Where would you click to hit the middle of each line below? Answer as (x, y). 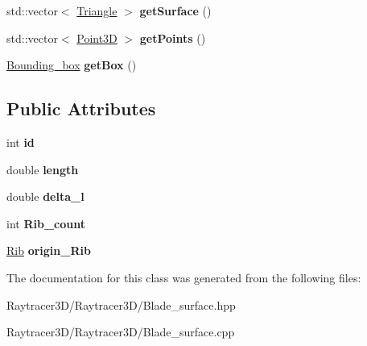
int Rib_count (46, 223)
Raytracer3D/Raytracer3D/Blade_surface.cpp (121, 332)
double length (43, 169)
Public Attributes (81, 108)
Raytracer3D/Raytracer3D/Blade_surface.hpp (121, 304)
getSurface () (175, 10)
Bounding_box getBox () (72, 65)
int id (21, 142)
